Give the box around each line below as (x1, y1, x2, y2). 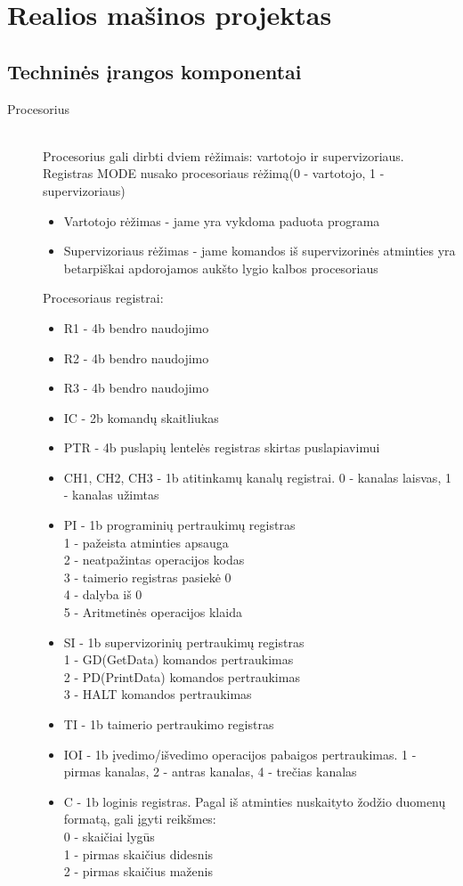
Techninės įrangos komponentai (7, 57, 302, 85)
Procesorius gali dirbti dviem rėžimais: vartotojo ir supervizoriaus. (43, 146, 404, 165)
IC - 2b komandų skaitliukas (63, 408, 219, 427)
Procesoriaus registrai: (43, 289, 164, 307)
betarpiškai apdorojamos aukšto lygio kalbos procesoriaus (63, 258, 378, 277)
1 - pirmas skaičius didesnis (63, 844, 214, 863)
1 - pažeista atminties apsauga (63, 532, 229, 551)
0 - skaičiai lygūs (63, 826, 155, 845)
